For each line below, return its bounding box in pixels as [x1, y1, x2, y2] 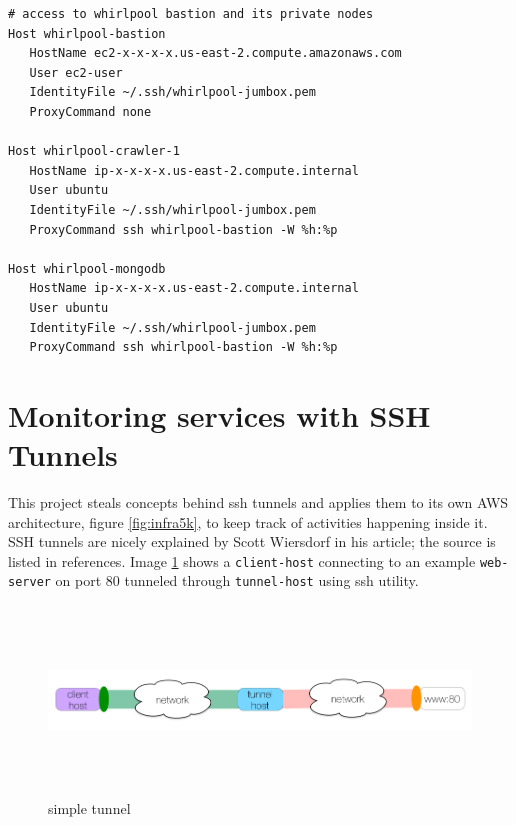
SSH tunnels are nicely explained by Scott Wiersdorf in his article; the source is [8, 531, 496, 552]
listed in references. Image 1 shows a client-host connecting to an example [8, 550, 476, 571]
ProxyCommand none [29, 104, 152, 119]
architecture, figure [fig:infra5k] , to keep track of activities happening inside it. [8, 511, 488, 532]
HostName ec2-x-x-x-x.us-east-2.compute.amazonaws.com [29, 46, 402, 61]
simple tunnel [48, 797, 131, 818]
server [8, 575, 51, 590]
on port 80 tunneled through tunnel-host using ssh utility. [55, 570, 419, 591]
